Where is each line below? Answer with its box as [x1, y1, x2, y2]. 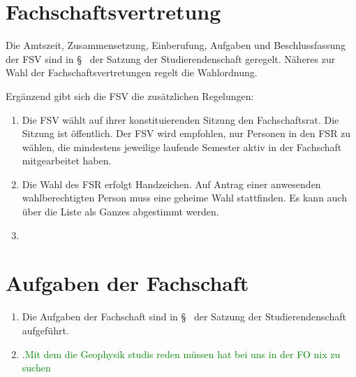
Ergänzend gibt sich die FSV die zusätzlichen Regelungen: [6, 88, 254, 103]
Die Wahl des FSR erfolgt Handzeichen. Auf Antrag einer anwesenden [22, 176, 321, 191]
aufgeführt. [22, 322, 69, 337]
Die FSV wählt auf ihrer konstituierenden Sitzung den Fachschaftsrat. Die [22, 112, 339, 127]
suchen [22, 360, 51, 375]
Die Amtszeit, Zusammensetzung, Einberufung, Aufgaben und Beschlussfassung [6, 38, 346, 52]
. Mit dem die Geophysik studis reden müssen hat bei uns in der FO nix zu [22, 346, 341, 361]
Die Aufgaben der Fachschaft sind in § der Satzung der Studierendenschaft [22, 309, 346, 324]
